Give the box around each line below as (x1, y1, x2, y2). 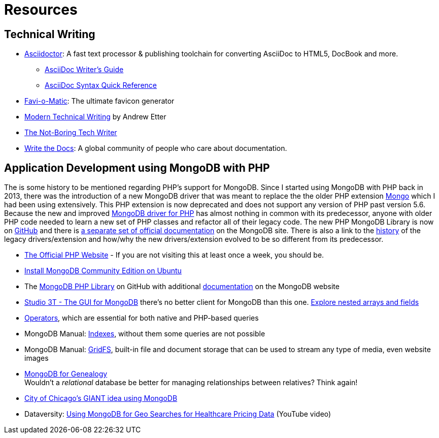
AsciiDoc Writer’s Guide (45, 65, 124, 74)
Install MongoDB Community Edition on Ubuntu (24, 266, 182, 275)
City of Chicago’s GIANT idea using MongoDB (24, 394, 178, 403)
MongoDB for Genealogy (24, 369, 108, 379)
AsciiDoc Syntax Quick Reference (45, 81, 157, 90)
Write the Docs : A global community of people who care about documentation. (24, 144, 287, 153)
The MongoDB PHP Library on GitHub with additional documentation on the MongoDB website (24, 282, 340, 291)
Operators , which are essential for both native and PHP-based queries (24, 314, 259, 323)
